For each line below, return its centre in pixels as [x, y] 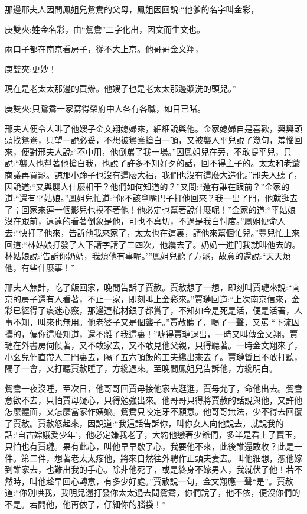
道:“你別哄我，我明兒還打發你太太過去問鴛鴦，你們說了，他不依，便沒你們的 [153, 492]
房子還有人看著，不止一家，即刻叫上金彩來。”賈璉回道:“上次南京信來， [156, 298]
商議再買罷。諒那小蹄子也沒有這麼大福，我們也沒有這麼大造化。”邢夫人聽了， [153, 174]
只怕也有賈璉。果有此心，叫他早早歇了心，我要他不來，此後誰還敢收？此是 [149, 446]
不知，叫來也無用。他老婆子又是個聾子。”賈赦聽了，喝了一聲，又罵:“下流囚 [156, 322]
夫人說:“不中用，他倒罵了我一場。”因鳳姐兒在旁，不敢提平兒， [165, 151]
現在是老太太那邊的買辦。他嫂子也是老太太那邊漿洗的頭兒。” [120, 88]
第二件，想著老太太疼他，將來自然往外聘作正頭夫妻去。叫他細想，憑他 [157, 458]
